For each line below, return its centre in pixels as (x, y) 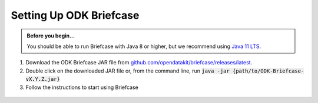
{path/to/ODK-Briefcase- (268, 71)
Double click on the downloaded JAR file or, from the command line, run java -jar (127, 71)
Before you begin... (51, 36)
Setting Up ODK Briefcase (75, 15)
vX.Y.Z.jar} (43, 79)
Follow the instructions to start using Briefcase (82, 87)
